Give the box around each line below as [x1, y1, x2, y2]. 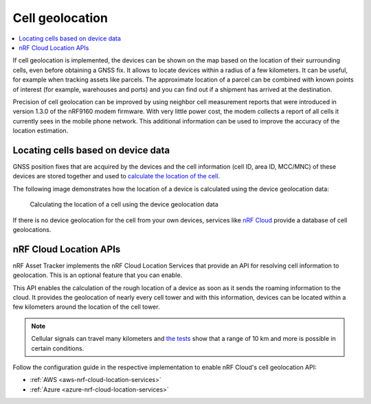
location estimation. [12, 127, 69, 135]
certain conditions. [31, 344, 85, 353]
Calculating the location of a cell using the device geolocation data [30, 200, 219, 209]
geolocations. [12, 225, 52, 233]
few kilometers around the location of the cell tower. [12, 302, 160, 311]
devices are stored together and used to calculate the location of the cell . [12, 172, 220, 180]
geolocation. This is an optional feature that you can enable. [12, 271, 183, 279]
